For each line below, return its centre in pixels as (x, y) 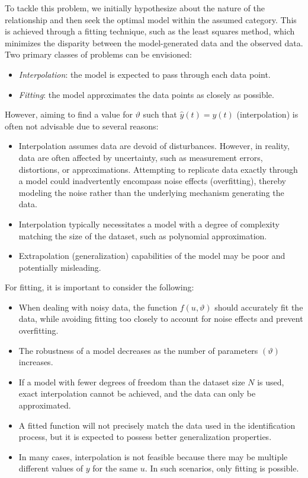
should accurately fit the (259, 307)
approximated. (45, 405)
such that (160, 114)
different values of (51, 468)
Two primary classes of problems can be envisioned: (98, 54)
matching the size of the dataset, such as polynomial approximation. (143, 235)
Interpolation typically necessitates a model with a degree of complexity (149, 224)
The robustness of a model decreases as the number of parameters (138, 350)
